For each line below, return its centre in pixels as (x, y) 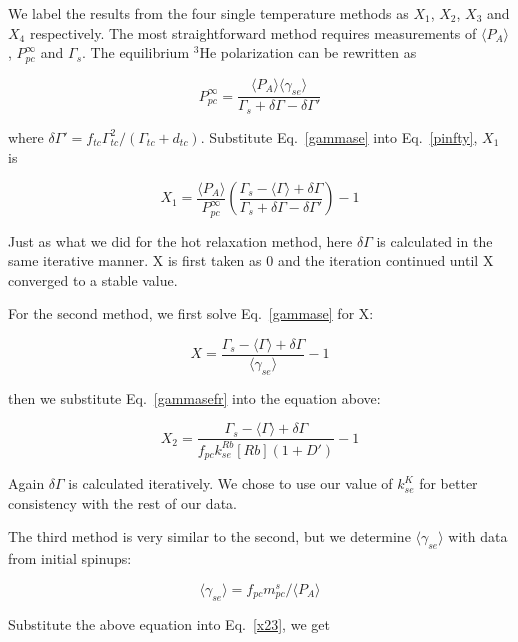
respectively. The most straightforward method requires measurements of (253, 32)
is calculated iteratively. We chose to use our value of (230, 483)
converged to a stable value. (93, 279)
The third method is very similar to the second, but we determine (209, 536)
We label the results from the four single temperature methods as (208, 13)
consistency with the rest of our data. (122, 502)
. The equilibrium (136, 52)
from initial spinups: (70, 558)
